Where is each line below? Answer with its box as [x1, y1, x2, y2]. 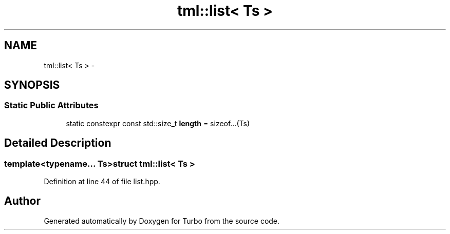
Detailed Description [4, 136, 111, 150]
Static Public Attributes [4, 100, 99, 111]
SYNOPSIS [4, 79, 60, 92]
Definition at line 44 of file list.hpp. [44, 177, 160, 186]
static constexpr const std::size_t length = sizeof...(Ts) [66, 119, 250, 128]
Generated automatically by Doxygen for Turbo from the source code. [44, 216, 280, 225]
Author [4, 194, 41, 208]
